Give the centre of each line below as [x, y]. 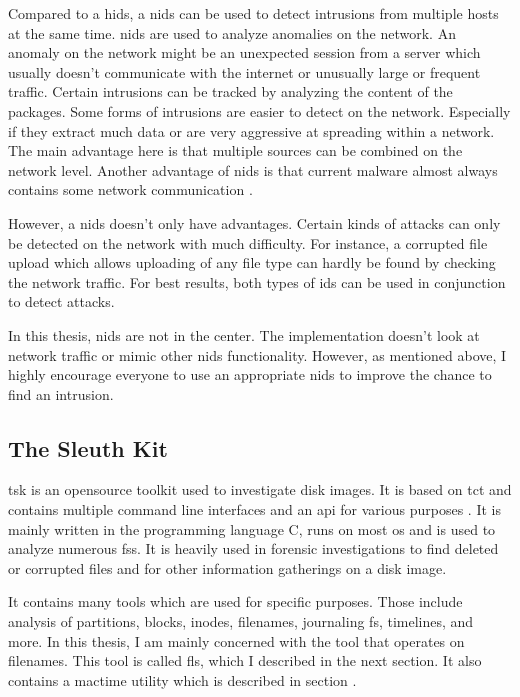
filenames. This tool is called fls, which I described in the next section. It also [245, 660]
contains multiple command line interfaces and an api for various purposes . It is [254, 509]
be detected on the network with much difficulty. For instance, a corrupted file [248, 242]
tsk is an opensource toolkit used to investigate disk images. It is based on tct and [260, 489]
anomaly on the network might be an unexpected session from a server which [244, 52]
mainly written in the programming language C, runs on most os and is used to [252, 528]
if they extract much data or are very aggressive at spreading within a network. [251, 130]
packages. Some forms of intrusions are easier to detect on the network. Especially [259, 110]
